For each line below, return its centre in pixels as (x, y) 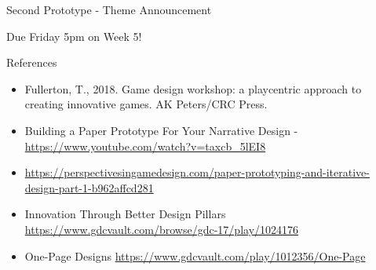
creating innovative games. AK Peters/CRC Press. (146, 104)
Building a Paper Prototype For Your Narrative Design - (161, 130)
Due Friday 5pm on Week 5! (74, 36)
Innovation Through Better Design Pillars (125, 214)
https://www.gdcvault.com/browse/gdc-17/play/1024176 (162, 229)
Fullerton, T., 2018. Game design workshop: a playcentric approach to (193, 88)
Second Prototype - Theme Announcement (109, 9)
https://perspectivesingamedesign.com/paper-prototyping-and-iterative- (197, 172)
